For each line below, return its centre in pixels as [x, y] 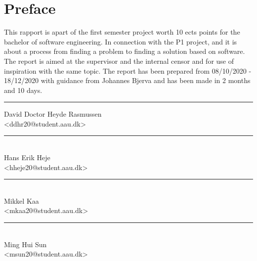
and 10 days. [23, 90]
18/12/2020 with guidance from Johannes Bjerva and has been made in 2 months [127, 80]
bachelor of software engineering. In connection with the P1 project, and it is [121, 41]
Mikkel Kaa [21, 200]
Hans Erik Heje [27, 157]
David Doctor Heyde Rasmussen [53, 114]
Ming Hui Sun [25, 244]
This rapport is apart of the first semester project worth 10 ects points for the [122, 32]
